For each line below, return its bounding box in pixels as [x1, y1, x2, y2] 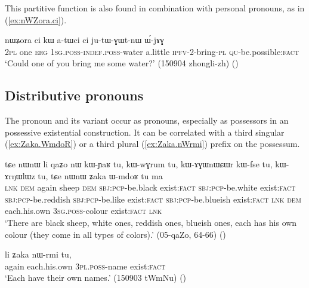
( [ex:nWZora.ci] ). [5, 13, 67, 26]
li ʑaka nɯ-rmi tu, [5, 248, 72, 261]
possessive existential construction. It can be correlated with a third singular [5, 125, 285, 138]
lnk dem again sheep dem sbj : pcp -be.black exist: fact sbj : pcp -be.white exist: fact [5, 181, 296, 194]
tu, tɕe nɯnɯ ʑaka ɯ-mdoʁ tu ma [38, 169, 163, 182]
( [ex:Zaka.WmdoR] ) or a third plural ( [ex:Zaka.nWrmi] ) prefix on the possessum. [5, 137, 300, 150]
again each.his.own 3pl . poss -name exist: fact [5, 259, 166, 272]
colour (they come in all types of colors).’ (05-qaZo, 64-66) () [5, 228, 226, 240]
